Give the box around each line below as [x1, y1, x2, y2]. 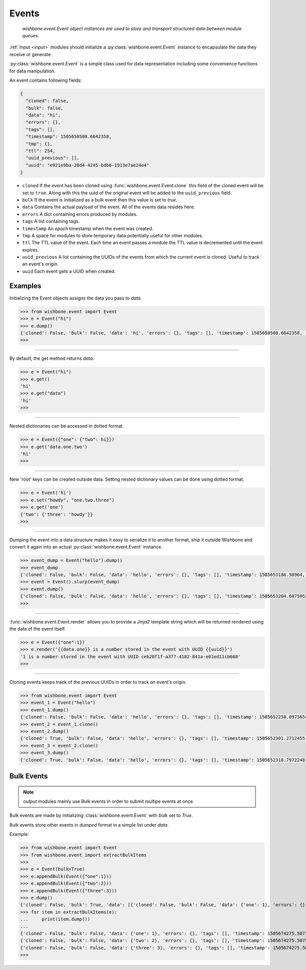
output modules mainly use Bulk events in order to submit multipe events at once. [23, 799, 194, 804]
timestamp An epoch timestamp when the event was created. [22, 225, 154, 232]
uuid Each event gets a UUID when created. [22, 268, 116, 274]
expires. [22, 246, 39, 253]
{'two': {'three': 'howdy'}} [20, 511, 93, 517]
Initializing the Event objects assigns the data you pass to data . [9, 295, 142, 301]
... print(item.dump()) [20, 916, 90, 922]
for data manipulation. [9, 68, 56, 74]
